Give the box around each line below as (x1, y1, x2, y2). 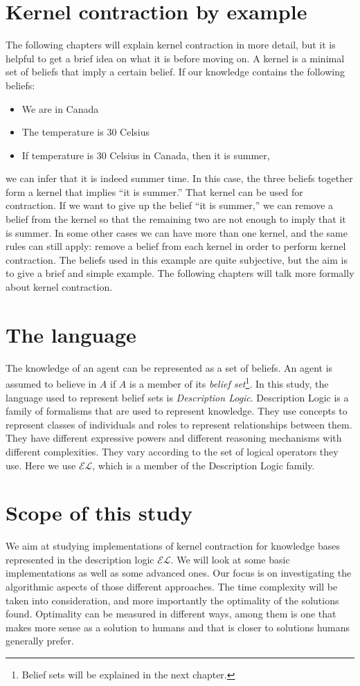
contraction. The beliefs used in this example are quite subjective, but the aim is (6, 252, 348, 267)
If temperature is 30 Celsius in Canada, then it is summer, (21, 147, 270, 162)
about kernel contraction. (6, 280, 113, 294)
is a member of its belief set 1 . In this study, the (129, 374, 329, 390)
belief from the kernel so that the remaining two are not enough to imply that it (6, 212, 346, 226)
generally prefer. (6, 633, 74, 648)
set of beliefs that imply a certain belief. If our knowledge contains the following (6, 64, 345, 79)
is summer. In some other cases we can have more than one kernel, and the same (6, 225, 348, 240)
